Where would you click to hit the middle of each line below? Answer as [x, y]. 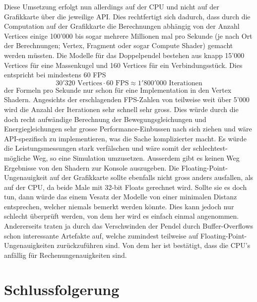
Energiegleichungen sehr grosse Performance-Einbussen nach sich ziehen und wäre [128, 129]
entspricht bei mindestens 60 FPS [55, 75]
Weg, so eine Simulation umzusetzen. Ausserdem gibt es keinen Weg [136, 157]
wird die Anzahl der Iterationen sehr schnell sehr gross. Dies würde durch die [121, 109]
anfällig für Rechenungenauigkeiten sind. [65, 255]
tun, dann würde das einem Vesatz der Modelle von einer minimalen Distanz [121, 197]
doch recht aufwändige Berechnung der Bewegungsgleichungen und [105, 119]
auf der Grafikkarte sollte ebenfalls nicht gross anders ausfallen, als [152, 177]
